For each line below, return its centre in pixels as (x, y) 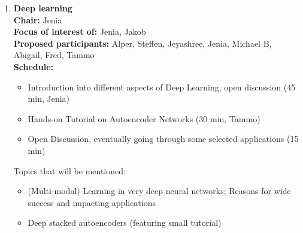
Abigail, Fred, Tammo (54, 55)
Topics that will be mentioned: (69, 170)
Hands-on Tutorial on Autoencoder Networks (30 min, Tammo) (144, 118)
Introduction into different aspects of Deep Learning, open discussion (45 (162, 87)
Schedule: (33, 66)
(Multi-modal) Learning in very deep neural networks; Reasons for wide (159, 191)
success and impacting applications (92, 202)
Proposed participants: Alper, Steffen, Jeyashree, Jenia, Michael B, (143, 43)
